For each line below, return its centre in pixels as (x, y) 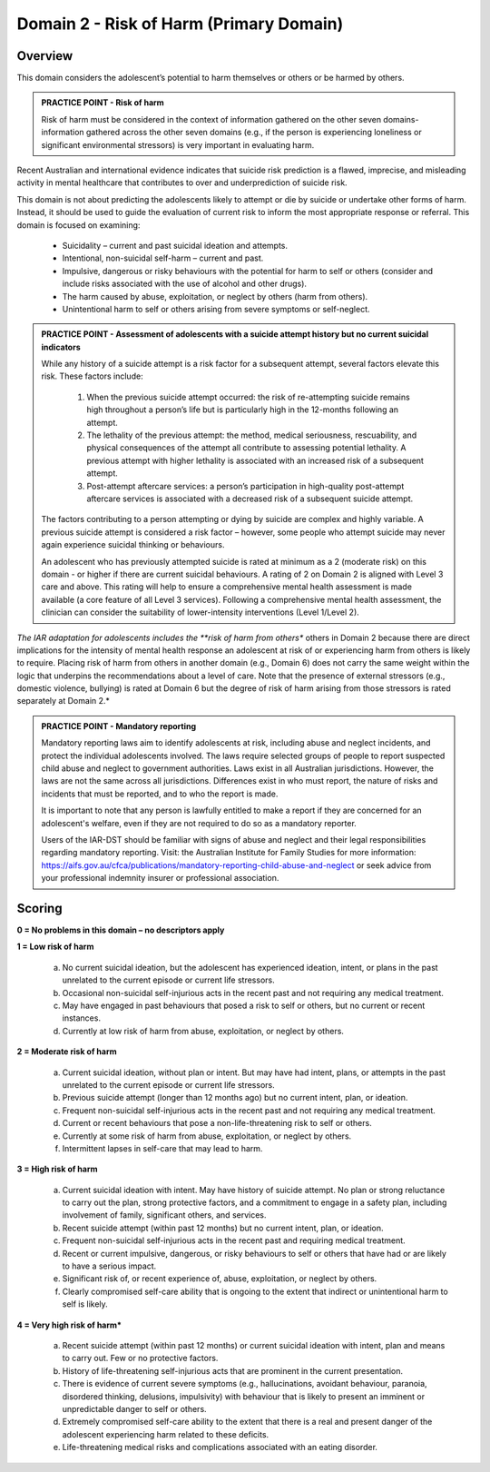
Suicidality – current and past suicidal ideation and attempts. (175, 245)
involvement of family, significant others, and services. (164, 1215)
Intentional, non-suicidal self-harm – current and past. (163, 258)
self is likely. (85, 1304)
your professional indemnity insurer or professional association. (160, 878)
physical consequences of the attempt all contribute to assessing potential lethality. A (246, 448)
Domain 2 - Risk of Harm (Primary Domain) (180, 24)
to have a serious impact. (109, 1266)
